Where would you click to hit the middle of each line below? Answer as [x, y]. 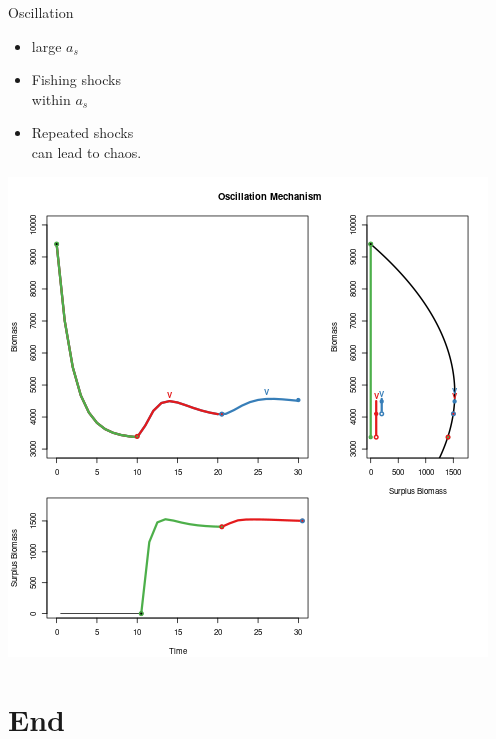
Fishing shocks [76, 79]
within [51, 98]
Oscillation [41, 12]
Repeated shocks [82, 132]
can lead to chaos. [86, 151]
